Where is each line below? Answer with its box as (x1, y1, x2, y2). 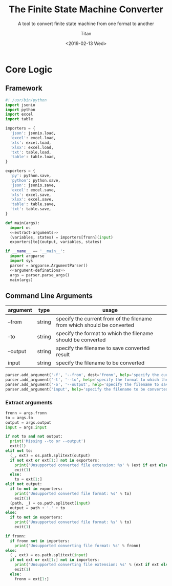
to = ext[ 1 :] (14, 477, 42, 482)
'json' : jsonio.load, (10, 131, 56, 136)
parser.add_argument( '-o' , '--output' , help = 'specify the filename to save (5, 382, 170, 387)
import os (10, 225, 31, 230)
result (56, 351, 70, 358)
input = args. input (5, 425, 47, 430)
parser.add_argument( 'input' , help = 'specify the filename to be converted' (5, 386, 170, 392)
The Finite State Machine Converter (8, 4, 164, 15)
